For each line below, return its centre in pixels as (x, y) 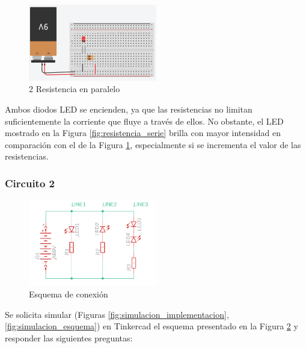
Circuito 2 (30, 183)
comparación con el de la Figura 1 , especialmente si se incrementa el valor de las (153, 144)
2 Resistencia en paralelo (75, 89)
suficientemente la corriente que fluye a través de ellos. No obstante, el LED (144, 121)
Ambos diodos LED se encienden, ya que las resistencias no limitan (129, 109)
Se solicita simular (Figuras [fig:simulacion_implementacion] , (117, 314)
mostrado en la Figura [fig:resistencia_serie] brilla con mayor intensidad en (143, 133)
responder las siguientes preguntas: (69, 337)
